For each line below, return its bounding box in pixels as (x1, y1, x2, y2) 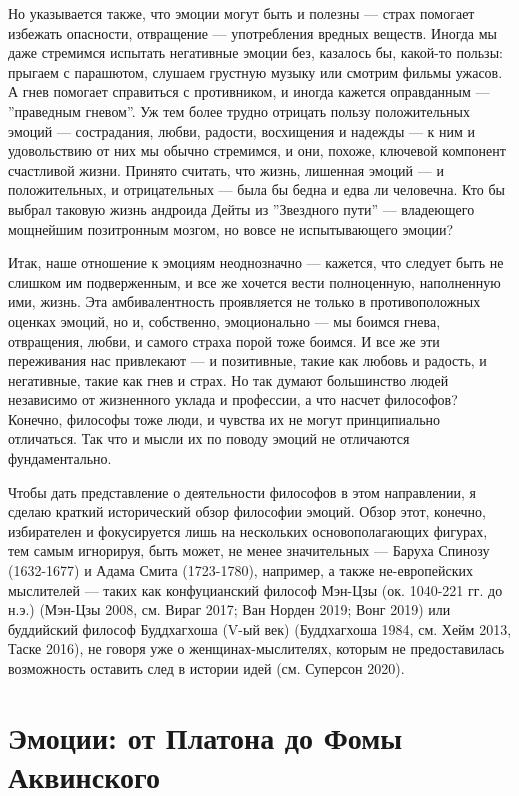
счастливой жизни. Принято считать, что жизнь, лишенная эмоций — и (8, 159, 444, 180)
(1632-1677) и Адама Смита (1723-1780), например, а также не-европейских (8, 560, 473, 581)
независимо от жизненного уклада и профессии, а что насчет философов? (8, 389, 458, 410)
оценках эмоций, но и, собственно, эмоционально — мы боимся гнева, (8, 310, 441, 331)
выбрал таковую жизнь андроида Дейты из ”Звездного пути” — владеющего (8, 198, 475, 219)
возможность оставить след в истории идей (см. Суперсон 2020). (8, 658, 405, 678)
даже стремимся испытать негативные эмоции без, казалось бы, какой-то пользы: (8, 42, 503, 63)
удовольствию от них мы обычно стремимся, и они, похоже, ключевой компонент (8, 140, 506, 161)
